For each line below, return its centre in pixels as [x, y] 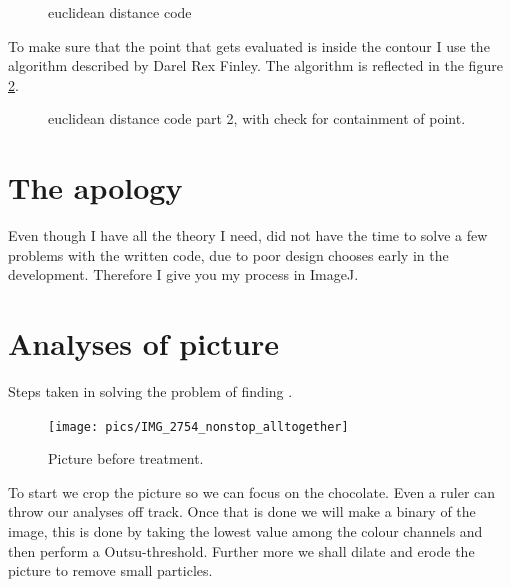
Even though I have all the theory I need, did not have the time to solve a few [248, 235]
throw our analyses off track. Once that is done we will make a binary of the [242, 511]
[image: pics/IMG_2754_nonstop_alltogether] [198, 426]
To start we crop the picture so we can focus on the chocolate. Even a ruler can [252, 491]
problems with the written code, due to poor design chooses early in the [228, 254]
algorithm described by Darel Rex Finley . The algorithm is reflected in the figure [255, 65]
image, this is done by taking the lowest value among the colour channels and [245, 531]
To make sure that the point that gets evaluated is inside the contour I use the [249, 45]
